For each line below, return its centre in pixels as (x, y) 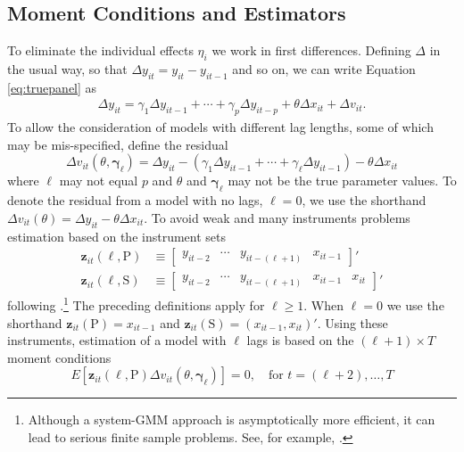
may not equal (99, 181)
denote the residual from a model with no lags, (135, 200)
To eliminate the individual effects (100, 50)
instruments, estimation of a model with (117, 340)
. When (324, 304)
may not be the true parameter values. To (342, 181)
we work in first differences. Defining (311, 50)
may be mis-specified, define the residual (118, 144)
